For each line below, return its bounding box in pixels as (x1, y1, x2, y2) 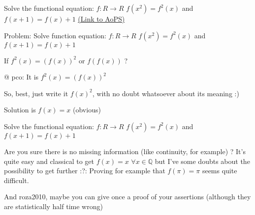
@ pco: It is (4, 72, 39, 82)
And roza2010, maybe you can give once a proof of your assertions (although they (4, 191, 251, 202)
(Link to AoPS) (78, 14, 125, 24)
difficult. (4, 175, 29, 185)
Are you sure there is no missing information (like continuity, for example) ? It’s (4, 146, 246, 156)
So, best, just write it (4, 88, 68, 98)
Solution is (4, 105, 36, 115)
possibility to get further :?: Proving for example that (4, 165, 165, 176)
